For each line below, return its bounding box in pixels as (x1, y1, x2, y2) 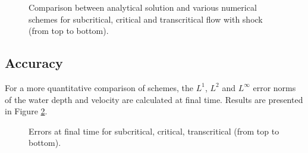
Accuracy (5, 54, 63, 72)
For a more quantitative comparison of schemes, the (5, 81, 194, 93)
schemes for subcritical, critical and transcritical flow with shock (29, 13, 263, 25)
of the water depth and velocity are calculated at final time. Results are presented (5, 93, 303, 105)
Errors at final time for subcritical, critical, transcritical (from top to (29, 124, 279, 137)
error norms (253, 81, 296, 93)
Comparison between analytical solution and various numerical (29, 1, 257, 13)
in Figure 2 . (5, 105, 48, 117)
